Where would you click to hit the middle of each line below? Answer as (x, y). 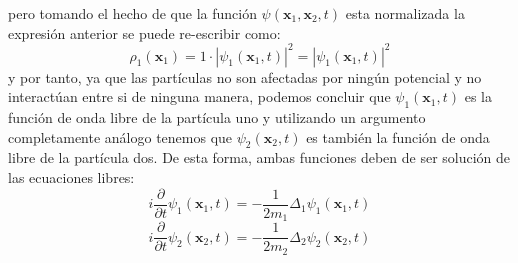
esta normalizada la (405, 13)
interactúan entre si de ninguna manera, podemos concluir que (199, 96)
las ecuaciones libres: (71, 177)
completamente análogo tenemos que (120, 136)
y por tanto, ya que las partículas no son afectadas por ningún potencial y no (245, 76)
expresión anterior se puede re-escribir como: (144, 32)
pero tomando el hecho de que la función (132, 13)
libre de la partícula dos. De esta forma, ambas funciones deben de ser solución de (259, 157)
